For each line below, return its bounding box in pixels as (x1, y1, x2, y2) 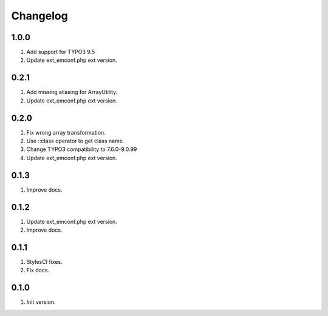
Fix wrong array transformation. (26, 129, 106, 136)
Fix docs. (26, 267, 50, 274)
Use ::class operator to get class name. (26, 137, 125, 145)
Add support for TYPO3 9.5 (26, 49, 95, 56)
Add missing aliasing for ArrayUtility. (26, 89, 118, 96)
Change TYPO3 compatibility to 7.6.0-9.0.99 (26, 146, 137, 153)
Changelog (11, 9, 68, 22)
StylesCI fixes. (26, 258, 63, 265)
